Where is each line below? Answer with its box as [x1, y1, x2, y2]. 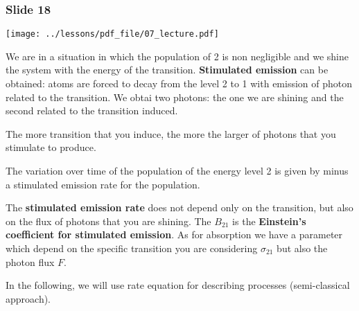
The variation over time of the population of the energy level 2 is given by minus [6, 163, 349, 178]
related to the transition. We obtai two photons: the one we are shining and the [6, 89, 344, 104]
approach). [6, 291, 51, 305]
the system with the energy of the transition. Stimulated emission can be [6, 62, 329, 77]
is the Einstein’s [232, 213, 306, 228]
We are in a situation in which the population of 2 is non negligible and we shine [6, 48, 349, 63]
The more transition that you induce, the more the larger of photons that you [6, 126, 336, 141]
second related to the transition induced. [6, 103, 178, 118]
